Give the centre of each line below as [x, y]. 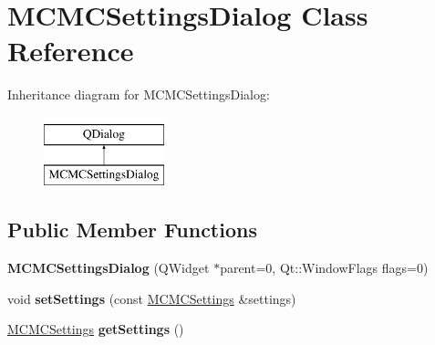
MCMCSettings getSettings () [96, 329]
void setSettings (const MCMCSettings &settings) [152, 298]
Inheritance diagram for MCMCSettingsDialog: [139, 94]
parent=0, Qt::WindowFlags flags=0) [324, 268]
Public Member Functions [132, 230]
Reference [71, 51]
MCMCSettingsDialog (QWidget [109, 268]
